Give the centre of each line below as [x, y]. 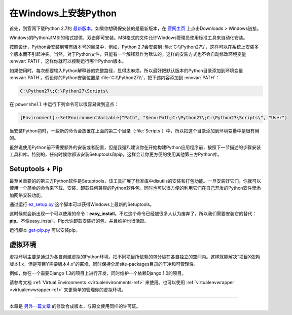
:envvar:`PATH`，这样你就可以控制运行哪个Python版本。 [68, 61]
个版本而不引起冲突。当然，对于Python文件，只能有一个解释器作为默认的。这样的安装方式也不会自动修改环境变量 [128, 54]
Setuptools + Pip [36, 169]
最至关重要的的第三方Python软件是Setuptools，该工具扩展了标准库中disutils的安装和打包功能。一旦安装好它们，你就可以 [135, 181]
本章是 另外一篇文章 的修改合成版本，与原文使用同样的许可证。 [75, 306]
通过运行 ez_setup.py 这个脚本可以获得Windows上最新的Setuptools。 [82, 204]
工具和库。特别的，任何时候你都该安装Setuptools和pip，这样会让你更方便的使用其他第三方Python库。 [116, 154]
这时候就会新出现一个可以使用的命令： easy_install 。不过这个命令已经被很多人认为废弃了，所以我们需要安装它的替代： [133, 214]
